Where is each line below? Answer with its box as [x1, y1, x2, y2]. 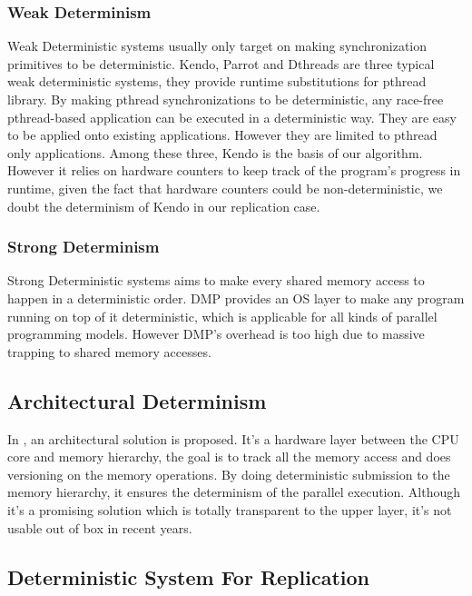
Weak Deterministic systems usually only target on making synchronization [7, 36, 427, 55]
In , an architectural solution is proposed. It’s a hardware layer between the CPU [7, 429, 459, 448]
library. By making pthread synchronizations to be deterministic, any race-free [7, 90, 444, 108]
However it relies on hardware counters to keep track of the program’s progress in [7, 161, 461, 180]
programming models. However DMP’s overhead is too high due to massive [7, 324, 425, 343]
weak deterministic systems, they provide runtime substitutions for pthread [7, 72, 427, 91]
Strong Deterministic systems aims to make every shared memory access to [7, 271, 425, 290]
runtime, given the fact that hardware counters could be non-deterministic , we [7, 178, 443, 197]
